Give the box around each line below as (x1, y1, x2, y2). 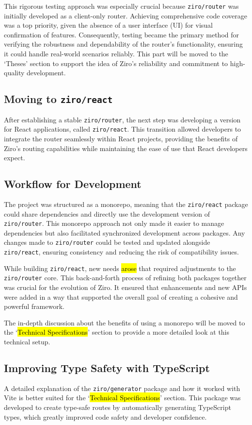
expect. (4, 153, 25, 163)
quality (4, 68, 25, 78)
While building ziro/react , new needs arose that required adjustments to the (4, 263, 236, 273)
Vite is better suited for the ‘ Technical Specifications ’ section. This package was (4, 392, 241, 403)
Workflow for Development (4, 176, 142, 191)
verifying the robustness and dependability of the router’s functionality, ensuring (4, 39, 243, 49)
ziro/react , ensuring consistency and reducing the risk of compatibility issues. (4, 247, 239, 257)
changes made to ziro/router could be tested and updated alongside (4, 237, 210, 247)
